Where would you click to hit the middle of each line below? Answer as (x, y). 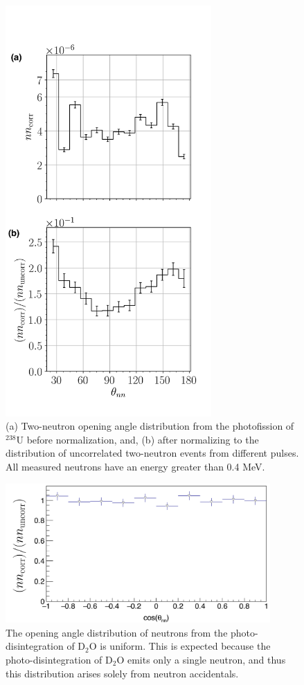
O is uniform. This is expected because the (180, 646)
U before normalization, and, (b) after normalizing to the (137, 439)
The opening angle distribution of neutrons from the (117, 632)
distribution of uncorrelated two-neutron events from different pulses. (152, 453)
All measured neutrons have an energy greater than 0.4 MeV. (135, 466)
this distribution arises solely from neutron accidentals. (122, 673)
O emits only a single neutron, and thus (201, 659)
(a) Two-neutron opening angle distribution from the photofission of (150, 426)
